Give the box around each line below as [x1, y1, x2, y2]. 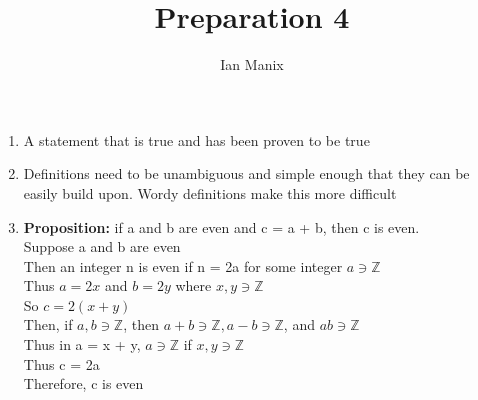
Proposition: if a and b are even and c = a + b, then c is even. [23, 216, 420, 237]
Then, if [23, 314, 73, 335]
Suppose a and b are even [23, 236, 181, 257]
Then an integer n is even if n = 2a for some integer [23, 255, 343, 276]
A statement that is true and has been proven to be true [23, 129, 370, 150]
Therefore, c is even [23, 373, 144, 394]
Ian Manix [220, 54, 284, 75]
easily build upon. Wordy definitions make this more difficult [23, 182, 397, 203]
